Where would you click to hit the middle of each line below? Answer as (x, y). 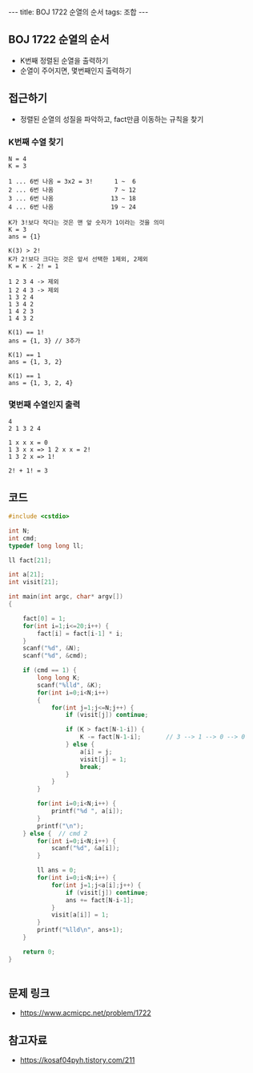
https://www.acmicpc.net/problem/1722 (85, 1013)
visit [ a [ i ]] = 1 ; (80, 915)
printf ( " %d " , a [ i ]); (87, 812)
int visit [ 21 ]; (34, 582)
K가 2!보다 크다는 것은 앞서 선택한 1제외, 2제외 (78, 259)
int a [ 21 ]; (26, 575)
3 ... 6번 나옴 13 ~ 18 (72, 198)
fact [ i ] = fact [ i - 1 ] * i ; (80, 634)
